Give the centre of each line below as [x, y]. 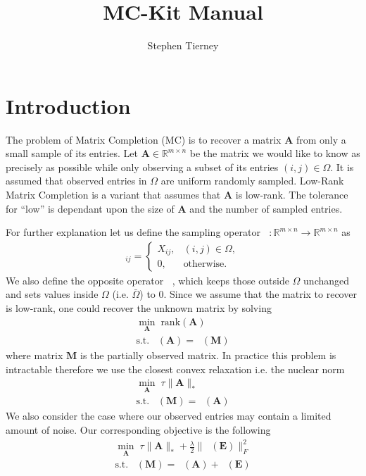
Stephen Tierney [183, 45]
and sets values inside [52, 294]
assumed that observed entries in [76, 181]
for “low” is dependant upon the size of [90, 208]
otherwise [204, 264]
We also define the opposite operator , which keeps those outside [147, 280]
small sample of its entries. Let [72, 153]
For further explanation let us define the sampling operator [133, 232]
